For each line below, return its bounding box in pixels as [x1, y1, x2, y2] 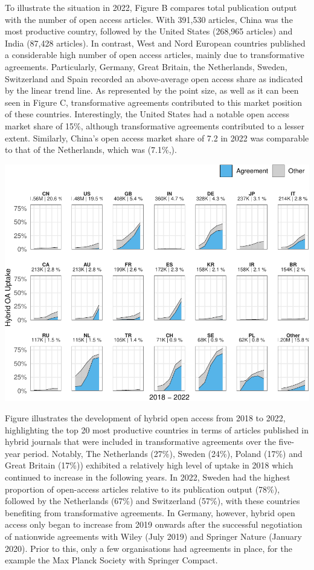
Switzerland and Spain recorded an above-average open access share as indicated [5, 72, 303, 85]
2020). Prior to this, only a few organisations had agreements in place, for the [5, 542, 292, 554]
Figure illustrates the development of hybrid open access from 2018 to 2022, [5, 412, 286, 424]
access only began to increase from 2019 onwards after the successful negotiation [5, 518, 303, 531]
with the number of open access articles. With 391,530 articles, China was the [5, 13, 293, 25]
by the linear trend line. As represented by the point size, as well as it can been [5, 84, 299, 97]
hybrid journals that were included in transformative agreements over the [5, 435, 276, 448]
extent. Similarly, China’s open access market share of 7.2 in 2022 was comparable [5, 131, 309, 144]
